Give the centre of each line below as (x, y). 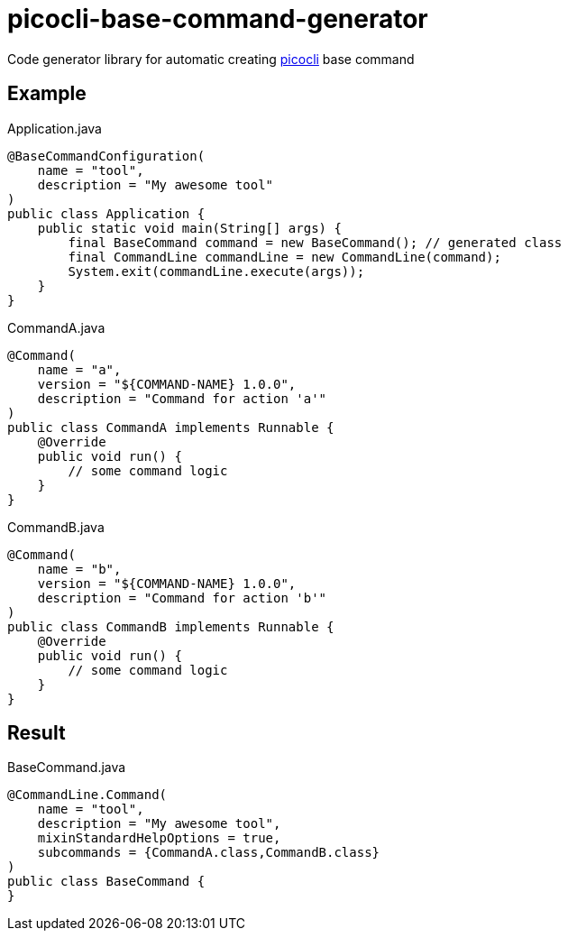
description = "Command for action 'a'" (182, 398)
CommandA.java (56, 327)
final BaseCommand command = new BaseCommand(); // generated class (315, 242)
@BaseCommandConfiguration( (106, 156)
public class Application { (106, 213)
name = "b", (79, 569)
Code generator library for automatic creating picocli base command (211, 59)
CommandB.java (56, 527)
